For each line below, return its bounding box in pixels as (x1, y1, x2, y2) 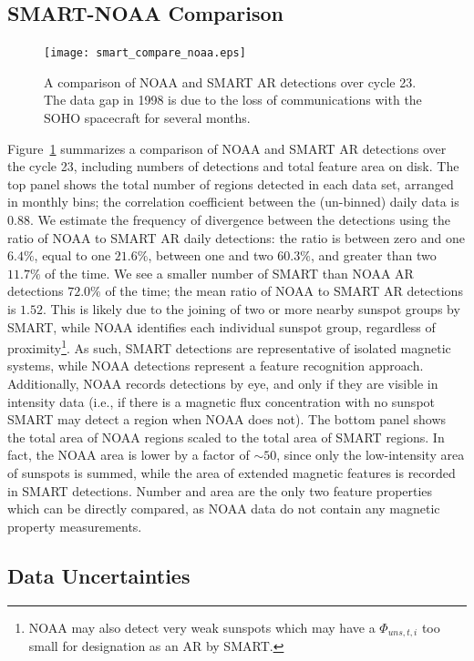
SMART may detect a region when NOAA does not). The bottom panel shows (7, 410, 447, 429)
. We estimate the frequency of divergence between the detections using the (29, 210, 450, 229)
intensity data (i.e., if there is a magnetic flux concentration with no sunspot (7, 392, 436, 411)
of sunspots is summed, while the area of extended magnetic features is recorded (7, 463, 456, 482)
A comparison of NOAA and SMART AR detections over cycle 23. (44, 72, 417, 91)
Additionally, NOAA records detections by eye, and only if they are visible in (7, 374, 438, 393)
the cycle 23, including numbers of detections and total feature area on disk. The (7, 157, 459, 176)
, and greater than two (310, 246, 437, 265)
